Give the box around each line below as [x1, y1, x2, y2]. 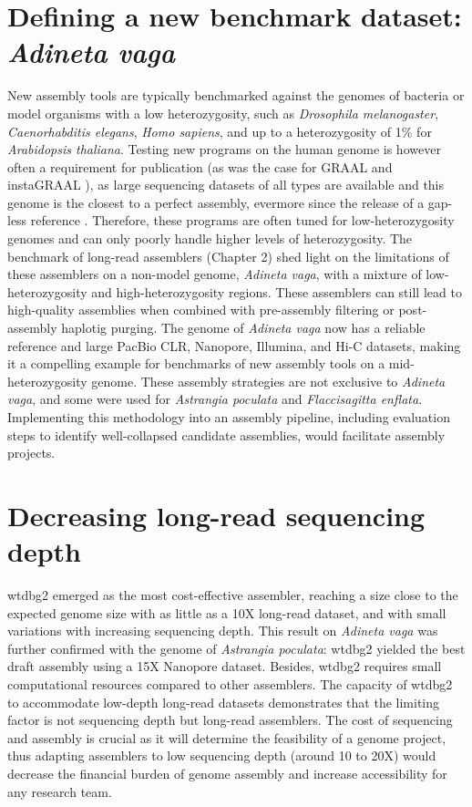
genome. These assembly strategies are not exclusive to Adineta [91, 371, 446, 390]
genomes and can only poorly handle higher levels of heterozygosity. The [7, 229, 413, 248]
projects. [7, 443, 56, 462]
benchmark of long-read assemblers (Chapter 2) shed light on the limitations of [7, 246, 449, 265]
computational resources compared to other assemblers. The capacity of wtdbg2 [7, 675, 453, 694]
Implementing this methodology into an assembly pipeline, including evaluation [7, 408, 450, 426]
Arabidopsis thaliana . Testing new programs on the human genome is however [7, 140, 441, 159]
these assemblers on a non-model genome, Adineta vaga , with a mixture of [7, 264, 422, 284]
